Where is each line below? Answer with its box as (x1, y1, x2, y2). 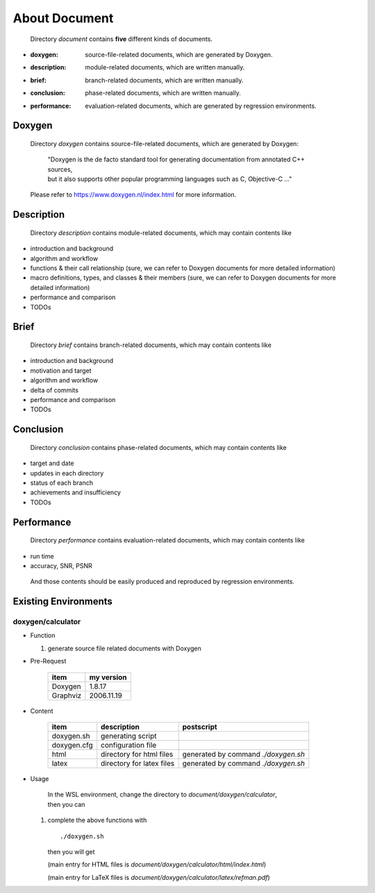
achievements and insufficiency (30, 488, 122, 497)
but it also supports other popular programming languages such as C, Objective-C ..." (47, 175, 292, 184)
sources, (47, 165, 73, 173)
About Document (12, 10, 114, 26)
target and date (30, 459, 74, 467)
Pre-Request (30, 657, 67, 666)
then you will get (47, 847, 95, 855)
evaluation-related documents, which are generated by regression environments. (85, 102, 317, 110)
